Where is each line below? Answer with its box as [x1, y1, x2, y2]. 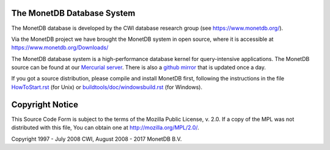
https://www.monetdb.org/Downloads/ [11, 44, 109, 51]
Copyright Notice [11, 99, 79, 110]
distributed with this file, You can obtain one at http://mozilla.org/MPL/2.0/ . [11, 124, 200, 131]
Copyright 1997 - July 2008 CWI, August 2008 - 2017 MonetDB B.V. [11, 135, 182, 143]
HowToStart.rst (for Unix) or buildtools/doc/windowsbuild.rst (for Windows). [11, 83, 203, 91]
